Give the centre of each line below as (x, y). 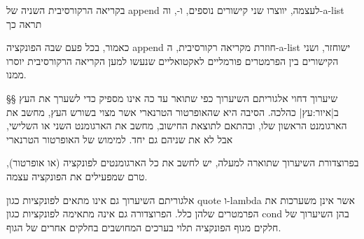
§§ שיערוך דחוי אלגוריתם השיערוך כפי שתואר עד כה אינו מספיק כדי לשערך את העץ (172, 97)
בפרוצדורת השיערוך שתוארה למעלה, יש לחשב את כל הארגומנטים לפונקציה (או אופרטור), (183, 162)
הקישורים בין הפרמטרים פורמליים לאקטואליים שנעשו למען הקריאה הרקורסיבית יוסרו (173, 60)
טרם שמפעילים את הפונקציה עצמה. (77, 176)
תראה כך (24, 23)
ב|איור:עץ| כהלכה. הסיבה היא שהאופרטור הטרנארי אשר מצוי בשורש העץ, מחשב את (173, 111)
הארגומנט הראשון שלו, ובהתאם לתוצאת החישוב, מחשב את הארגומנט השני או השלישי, (177, 125)
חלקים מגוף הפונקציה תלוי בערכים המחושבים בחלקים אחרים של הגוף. (144, 227)
